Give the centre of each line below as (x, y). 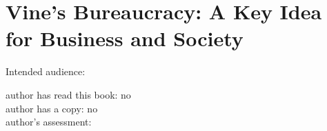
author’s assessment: (49, 122)
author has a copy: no (52, 108)
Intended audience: (46, 71)
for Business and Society (125, 38)
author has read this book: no (68, 94)
